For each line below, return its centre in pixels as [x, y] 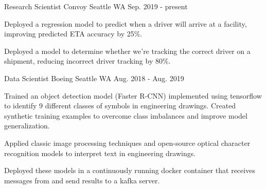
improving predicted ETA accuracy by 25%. [73, 34]
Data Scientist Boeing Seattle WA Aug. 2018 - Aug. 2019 [94, 78]
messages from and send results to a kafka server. [82, 180]
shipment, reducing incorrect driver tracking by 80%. [87, 61]
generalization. [27, 126]
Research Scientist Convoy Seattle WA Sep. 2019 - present [96, 6]
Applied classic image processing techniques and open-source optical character [127, 143]
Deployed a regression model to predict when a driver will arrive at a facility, [126, 23]
